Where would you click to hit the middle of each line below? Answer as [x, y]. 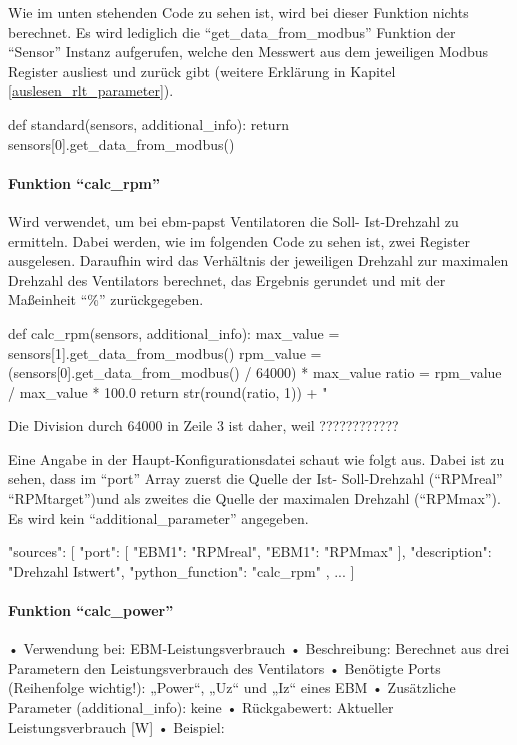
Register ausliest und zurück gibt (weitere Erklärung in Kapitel [202, 70]
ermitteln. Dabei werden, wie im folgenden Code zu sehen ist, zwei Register [239, 240]
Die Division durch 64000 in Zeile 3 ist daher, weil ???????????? [203, 425]
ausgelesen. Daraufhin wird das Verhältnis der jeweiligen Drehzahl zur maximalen [258, 260]
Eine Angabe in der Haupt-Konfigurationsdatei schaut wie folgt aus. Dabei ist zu [256, 458]
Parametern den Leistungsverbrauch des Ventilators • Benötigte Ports [224, 667]
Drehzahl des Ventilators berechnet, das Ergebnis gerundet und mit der [227, 279]
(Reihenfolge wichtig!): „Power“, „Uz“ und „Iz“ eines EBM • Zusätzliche [232, 687]
